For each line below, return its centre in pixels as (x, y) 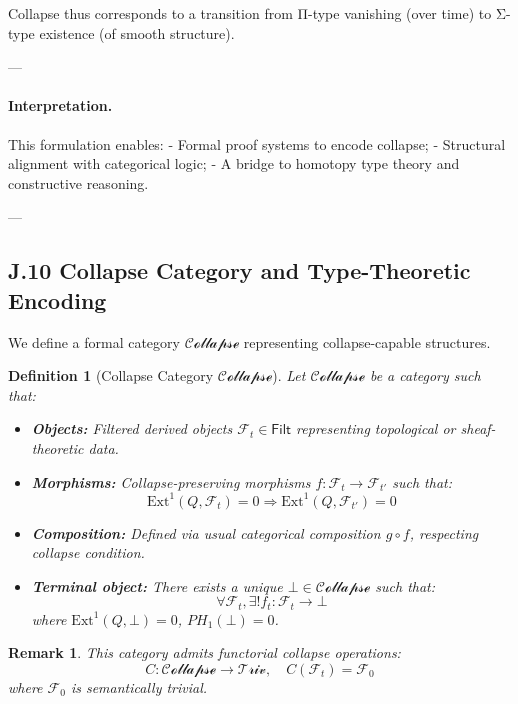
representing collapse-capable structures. (367, 341)
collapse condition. (88, 552)
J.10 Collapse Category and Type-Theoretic (239, 270)
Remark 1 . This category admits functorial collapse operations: (204, 652)
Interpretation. (60, 105)
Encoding (57, 299)
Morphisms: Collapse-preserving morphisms (171, 481)
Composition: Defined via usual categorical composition (206, 532)
